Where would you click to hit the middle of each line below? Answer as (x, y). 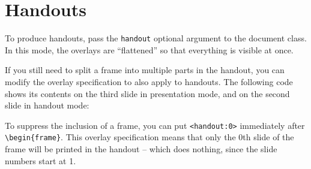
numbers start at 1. (41, 160)
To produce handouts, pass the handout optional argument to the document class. (156, 38)
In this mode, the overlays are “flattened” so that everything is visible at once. (149, 49)
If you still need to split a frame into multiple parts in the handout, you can (145, 70)
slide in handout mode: (47, 105)
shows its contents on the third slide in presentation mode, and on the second (147, 93)
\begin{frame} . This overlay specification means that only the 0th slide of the (149, 137)
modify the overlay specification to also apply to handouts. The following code (149, 81)
